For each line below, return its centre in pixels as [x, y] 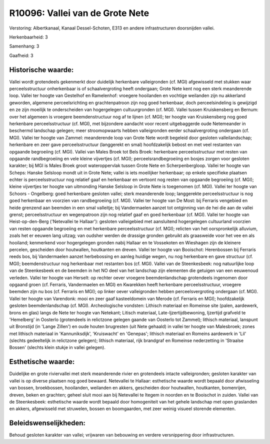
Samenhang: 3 [24, 46]
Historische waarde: [41, 70]
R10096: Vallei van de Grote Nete [79, 13]
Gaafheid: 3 [21, 55]
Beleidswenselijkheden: [47, 423]
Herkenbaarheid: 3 [28, 37]
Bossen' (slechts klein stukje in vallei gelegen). [57, 347]
